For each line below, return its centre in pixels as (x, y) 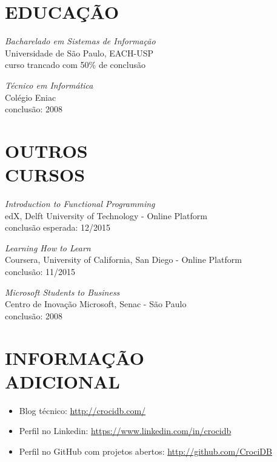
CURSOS (45, 175)
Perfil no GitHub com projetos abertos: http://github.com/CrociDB (145, 451)
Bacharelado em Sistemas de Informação (80, 41)
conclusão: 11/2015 (40, 271)
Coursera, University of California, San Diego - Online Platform (123, 260)
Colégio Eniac (31, 97)
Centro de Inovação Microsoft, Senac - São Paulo (96, 304)
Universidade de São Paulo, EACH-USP (79, 53)
